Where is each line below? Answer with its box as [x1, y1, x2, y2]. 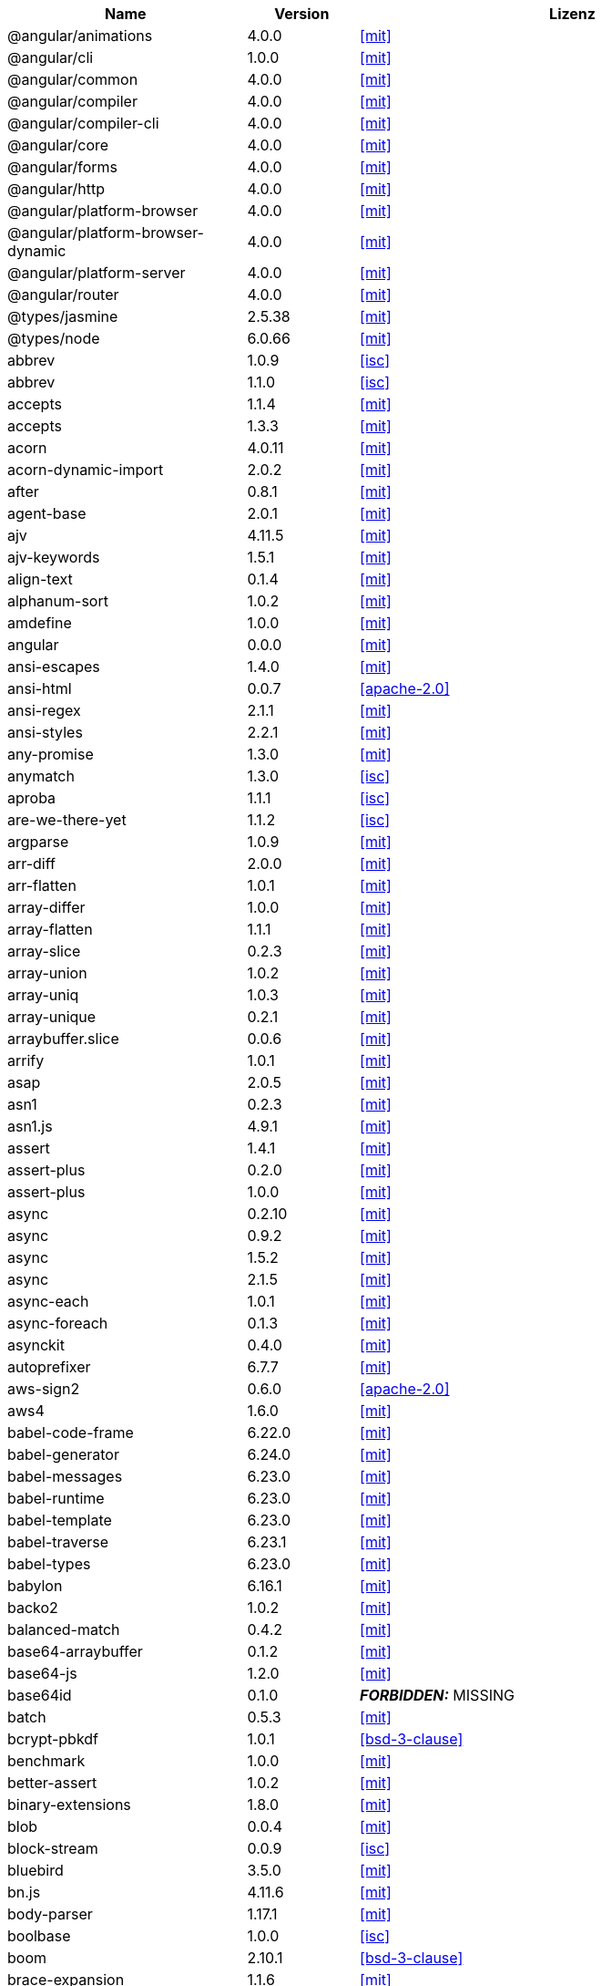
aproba [7, 789, 56, 807]
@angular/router [7, 285, 119, 304]
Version [274, 5, 330, 23]
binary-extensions [7, 1795, 131, 1814]
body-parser [7, 1905, 93, 1923]
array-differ [7, 898, 86, 916]
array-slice [7, 942, 81, 960]
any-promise [7, 745, 94, 763]
